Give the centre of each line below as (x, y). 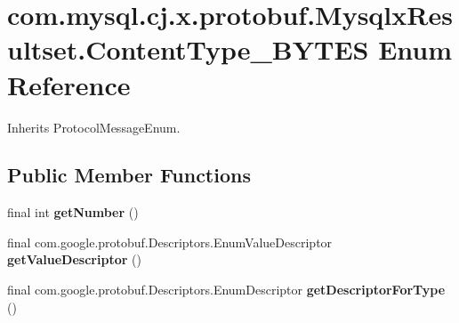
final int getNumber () (73, 212)
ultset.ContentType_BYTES (188, 49)
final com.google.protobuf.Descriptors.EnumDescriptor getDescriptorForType (226, 290)
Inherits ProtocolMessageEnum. (94, 127)
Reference (69, 84)
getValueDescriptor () (74, 259)
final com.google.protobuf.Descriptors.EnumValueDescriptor (170, 242)
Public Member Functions (129, 175)
